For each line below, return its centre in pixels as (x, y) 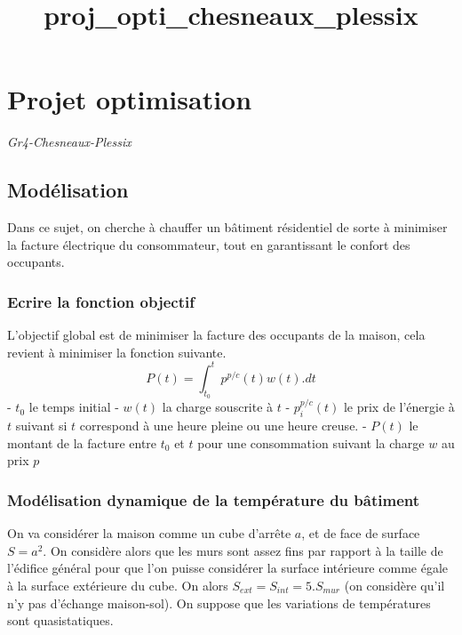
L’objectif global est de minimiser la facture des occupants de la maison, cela (216, 335)
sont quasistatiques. (60, 620)
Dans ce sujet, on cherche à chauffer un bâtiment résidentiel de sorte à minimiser (227, 227)
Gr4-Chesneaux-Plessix (69, 142)
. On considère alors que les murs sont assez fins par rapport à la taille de (243, 550)
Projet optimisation (130, 99)
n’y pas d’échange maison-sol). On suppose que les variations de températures (219, 603)
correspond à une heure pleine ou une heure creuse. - (223, 426)
